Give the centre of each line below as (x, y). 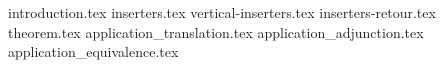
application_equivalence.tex (93, 51)
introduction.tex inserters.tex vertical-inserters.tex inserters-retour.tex (222, 12)
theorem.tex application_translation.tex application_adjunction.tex (216, 31)
